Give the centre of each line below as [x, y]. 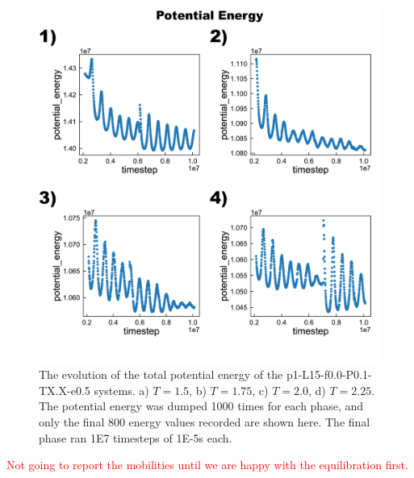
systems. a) [121, 390]
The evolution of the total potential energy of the [161, 374]
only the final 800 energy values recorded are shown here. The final [205, 421]
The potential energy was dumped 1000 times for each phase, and [201, 406]
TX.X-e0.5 [65, 390]
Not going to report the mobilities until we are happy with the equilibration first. [207, 465]
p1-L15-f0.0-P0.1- [329, 374]
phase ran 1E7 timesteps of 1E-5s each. [136, 437]
